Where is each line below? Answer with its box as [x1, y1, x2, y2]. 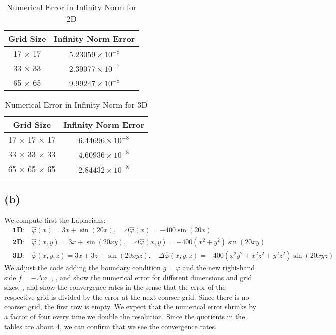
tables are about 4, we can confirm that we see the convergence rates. [4, 321, 217, 331]
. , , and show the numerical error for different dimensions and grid [47, 272, 252, 282]
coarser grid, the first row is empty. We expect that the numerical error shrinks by [4, 301, 256, 312]
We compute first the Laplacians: [4, 215, 106, 225]
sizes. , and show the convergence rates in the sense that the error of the [4, 282, 226, 292]
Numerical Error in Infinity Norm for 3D [5, 99, 148, 110]
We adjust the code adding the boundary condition [4, 262, 161, 273]
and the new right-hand [182, 262, 255, 273]
